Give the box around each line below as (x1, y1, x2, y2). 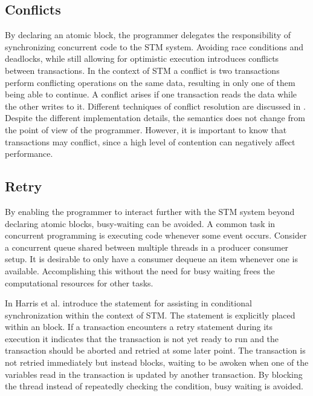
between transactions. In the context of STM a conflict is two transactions (5, 64, 280, 76)
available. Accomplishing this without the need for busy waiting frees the (5, 264, 275, 277)
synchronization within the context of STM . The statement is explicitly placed (5, 308, 295, 321)
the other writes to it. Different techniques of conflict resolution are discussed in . (5, 99, 306, 112)
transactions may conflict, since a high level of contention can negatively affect (5, 135, 295, 148)
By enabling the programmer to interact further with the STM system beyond (5, 205, 295, 217)
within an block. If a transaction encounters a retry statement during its (5, 320, 273, 333)
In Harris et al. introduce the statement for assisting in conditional (5, 297, 252, 309)
